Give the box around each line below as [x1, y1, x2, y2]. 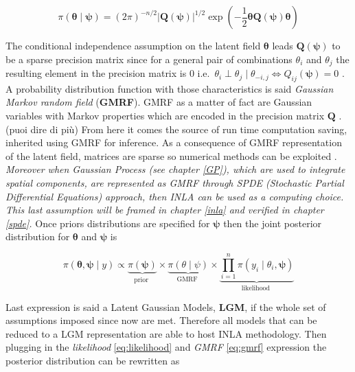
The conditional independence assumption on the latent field [5, 38, 261, 52]
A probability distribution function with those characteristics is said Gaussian [5, 81, 334, 95]
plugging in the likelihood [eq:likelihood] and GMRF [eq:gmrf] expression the [5, 340, 327, 354]
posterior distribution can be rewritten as [5, 353, 180, 367]
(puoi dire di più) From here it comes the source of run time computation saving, [5, 121, 347, 136]
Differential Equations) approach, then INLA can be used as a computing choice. [5, 189, 344, 203]
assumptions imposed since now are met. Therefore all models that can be [5, 313, 317, 327]
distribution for [5, 229, 70, 244]
